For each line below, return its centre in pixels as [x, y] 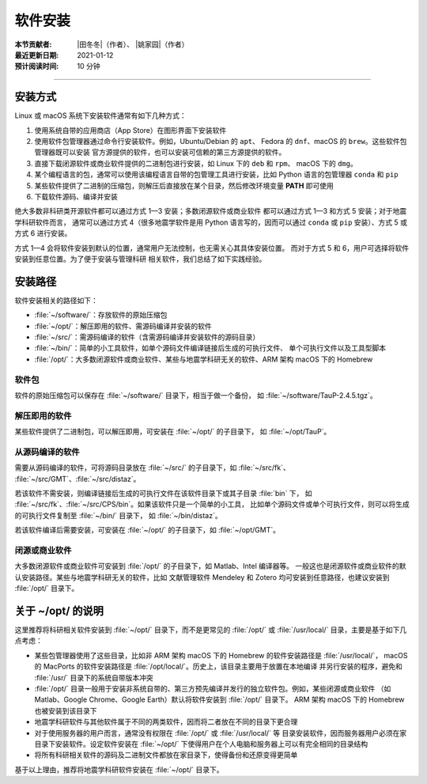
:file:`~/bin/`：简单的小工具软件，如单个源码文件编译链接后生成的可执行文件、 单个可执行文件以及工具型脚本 [210, 348]
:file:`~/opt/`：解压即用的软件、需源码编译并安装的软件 [123, 326]
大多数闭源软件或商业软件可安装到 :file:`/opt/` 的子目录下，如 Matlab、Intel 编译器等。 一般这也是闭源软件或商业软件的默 [210, 566]
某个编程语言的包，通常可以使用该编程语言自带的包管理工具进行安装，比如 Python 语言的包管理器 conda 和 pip [216, 175]
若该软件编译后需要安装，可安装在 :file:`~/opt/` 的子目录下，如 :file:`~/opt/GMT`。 [147, 530]
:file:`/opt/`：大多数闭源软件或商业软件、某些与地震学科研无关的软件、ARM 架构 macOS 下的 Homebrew [204, 359]
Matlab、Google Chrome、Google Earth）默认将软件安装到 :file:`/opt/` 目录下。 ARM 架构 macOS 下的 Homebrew [219, 699]
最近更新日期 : [37, 55]
